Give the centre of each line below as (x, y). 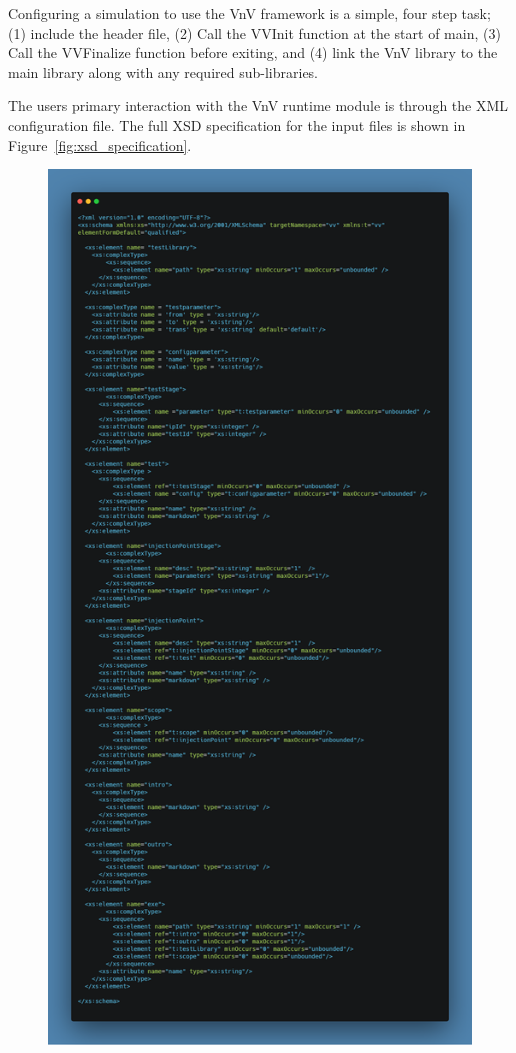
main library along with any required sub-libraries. (163, 71)
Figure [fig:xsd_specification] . (100, 144)
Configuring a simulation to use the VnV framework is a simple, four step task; (249, 13)
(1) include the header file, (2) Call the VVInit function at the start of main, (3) (254, 32)
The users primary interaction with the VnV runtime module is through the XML (258, 105)
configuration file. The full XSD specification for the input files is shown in (237, 124)
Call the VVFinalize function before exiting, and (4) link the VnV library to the (253, 52)
